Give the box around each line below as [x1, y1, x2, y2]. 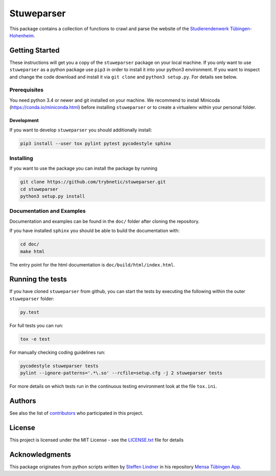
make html [20, 248, 45, 254]
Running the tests [9, 275, 67, 284]
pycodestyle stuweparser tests [20, 363, 99, 369]
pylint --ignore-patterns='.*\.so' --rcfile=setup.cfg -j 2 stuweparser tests [20, 370, 222, 376]
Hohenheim [9, 32, 34, 38]
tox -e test [20, 336, 51, 342]
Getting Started [9, 46, 60, 55]
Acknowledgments [9, 450, 72, 459]
